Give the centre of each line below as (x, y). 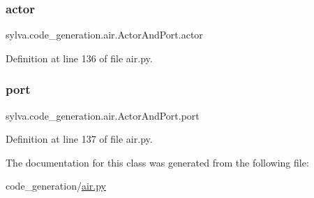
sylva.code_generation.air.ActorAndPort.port (103, 115)
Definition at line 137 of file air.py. (79, 139)
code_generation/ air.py (56, 186)
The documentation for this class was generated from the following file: (157, 162)
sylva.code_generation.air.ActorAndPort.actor (104, 35)
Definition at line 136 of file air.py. (79, 58)
